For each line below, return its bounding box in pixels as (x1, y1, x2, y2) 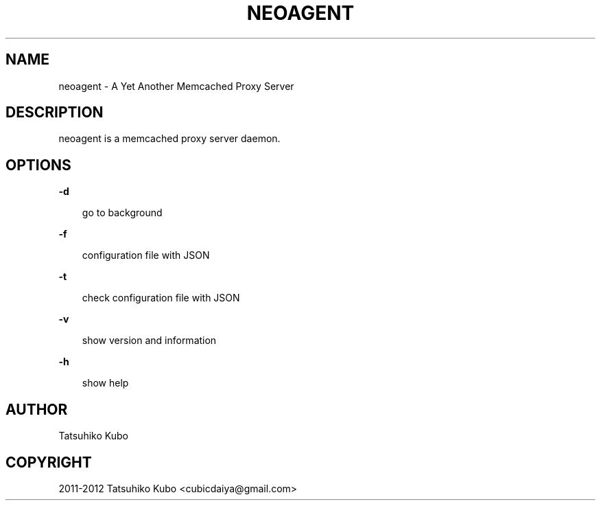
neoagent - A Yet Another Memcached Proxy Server (58, 80, 294, 92)
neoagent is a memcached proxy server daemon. (58, 133, 281, 145)
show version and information (82, 334, 217, 347)
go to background (82, 207, 163, 219)
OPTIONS (5, 156, 71, 174)
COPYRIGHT (5, 453, 92, 471)
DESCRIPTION (5, 104, 104, 122)
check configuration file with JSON (82, 292, 240, 304)
